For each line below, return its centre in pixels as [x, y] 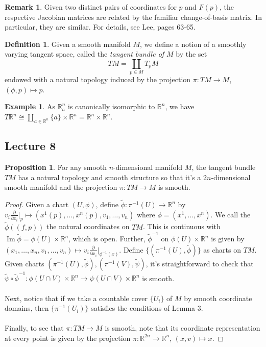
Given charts [25, 263]
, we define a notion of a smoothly [193, 44]
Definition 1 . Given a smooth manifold [68, 44]
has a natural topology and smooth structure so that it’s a [110, 177]
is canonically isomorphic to [112, 106]
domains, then [27, 308]
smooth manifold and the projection [61, 187]
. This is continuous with [182, 226]
